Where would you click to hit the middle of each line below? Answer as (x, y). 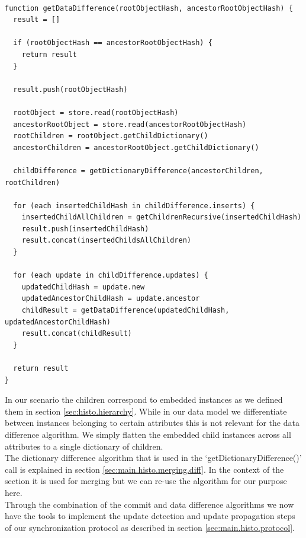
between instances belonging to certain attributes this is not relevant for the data (152, 423)
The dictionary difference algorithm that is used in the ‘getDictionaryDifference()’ (153, 458)
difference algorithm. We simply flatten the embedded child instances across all (148, 434)
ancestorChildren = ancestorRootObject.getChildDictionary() (136, 147)
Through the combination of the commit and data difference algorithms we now (149, 504)
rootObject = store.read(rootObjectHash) (96, 112)
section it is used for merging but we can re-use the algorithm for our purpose (146, 481)
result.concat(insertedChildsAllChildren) (106, 241)
